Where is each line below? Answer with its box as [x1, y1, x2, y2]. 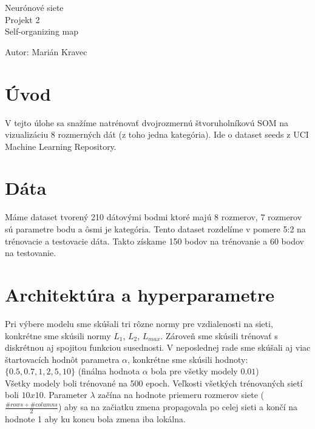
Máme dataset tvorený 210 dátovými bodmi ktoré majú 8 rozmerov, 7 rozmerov [5, 211, 302, 223]
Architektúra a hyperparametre [5, 282, 274, 306]
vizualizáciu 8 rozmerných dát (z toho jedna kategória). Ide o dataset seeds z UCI [5, 128, 309, 141]
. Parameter [43, 388, 87, 401]
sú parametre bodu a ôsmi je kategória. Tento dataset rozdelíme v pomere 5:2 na [5, 223, 306, 235]
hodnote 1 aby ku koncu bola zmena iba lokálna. [5, 412, 186, 425]
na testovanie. [5, 246, 56, 259]
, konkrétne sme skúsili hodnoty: [127, 353, 248, 365]
